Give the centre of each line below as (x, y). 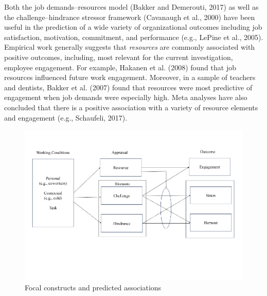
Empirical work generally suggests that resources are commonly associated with (130, 47)
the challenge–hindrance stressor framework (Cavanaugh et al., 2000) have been (130, 17)
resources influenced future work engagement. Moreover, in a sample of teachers (130, 77)
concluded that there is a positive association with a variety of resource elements (131, 107)
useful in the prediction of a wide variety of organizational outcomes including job (133, 27)
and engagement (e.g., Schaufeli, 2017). (66, 117)
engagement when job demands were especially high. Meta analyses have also (126, 97)
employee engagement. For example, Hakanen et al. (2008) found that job (120, 67)
